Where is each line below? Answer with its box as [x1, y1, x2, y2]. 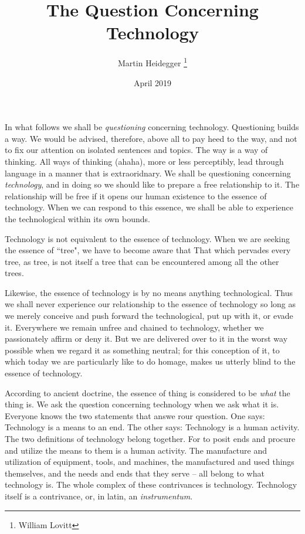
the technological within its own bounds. [5, 212, 150, 225]
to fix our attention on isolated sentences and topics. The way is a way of [5, 144, 268, 156]
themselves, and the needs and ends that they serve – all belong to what [5, 467, 265, 479]
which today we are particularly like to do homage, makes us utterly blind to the [5, 355, 296, 368]
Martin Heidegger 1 [118, 55, 187, 69]
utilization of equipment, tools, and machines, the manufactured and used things [5, 455, 294, 468]
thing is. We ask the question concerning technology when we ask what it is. [5, 398, 279, 410]
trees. [5, 267, 24, 279]
